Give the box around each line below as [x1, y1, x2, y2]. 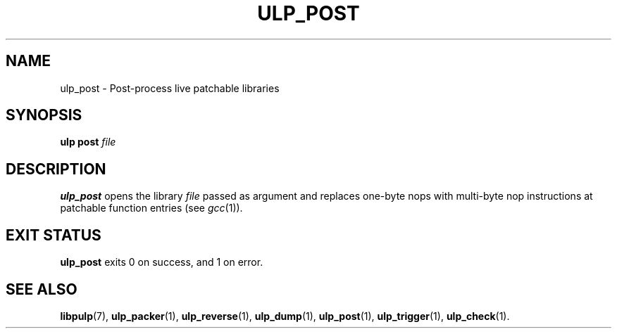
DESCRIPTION [6, 160, 106, 178]
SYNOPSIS [6, 106, 82, 124]
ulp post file [60, 136, 116, 148]
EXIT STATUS [6, 226, 101, 244]
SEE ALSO [6, 280, 77, 298]
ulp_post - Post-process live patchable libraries [60, 82, 280, 94]
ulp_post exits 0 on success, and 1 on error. [60, 256, 263, 269]
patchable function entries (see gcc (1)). [60, 202, 243, 214]
